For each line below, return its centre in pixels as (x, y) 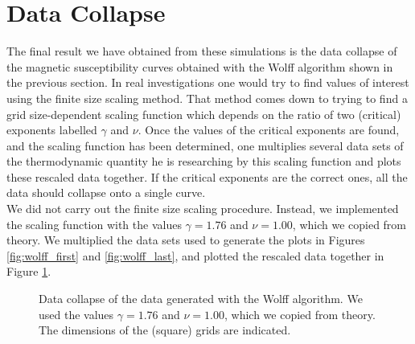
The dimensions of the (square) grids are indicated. (165, 330)
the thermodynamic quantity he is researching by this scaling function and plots (204, 161)
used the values (76, 314)
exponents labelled (52, 130)
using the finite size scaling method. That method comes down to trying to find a (207, 98)
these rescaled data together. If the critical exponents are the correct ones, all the (207, 176)
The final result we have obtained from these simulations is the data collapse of (202, 51)
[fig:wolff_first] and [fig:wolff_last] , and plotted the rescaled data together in (195, 255)
